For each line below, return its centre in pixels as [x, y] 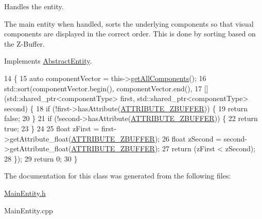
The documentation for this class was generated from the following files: [118, 176]
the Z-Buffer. [24, 43]
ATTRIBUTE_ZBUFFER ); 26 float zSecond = [146, 138]
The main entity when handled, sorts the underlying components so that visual [129, 23]
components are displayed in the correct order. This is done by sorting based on [130, 34]
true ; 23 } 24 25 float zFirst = [52, 128]
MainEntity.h [25, 193]
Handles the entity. [34, 6]
